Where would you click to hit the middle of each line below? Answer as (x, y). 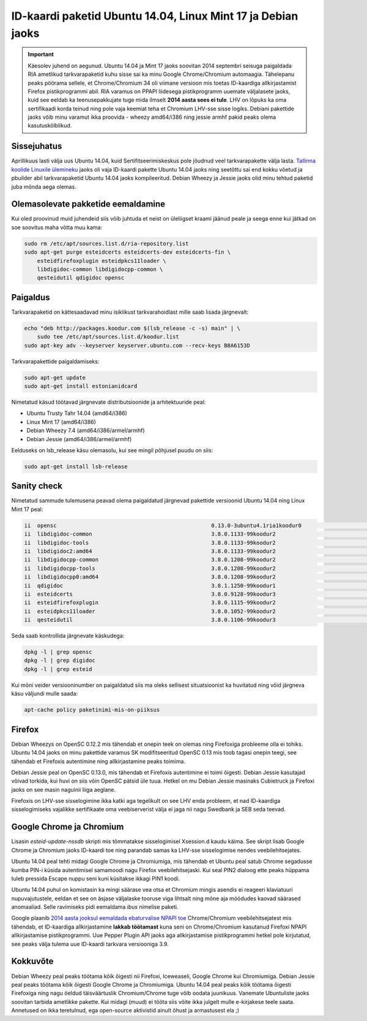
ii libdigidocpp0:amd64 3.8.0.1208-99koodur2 (150, 577)
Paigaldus (31, 297)
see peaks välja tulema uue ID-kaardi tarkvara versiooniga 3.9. (90, 944)
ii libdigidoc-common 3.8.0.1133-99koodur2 (150, 534)
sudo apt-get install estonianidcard (81, 386)
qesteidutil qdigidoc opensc (81, 278)
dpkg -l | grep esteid (58, 669)
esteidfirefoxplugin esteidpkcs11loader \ (102, 261)
